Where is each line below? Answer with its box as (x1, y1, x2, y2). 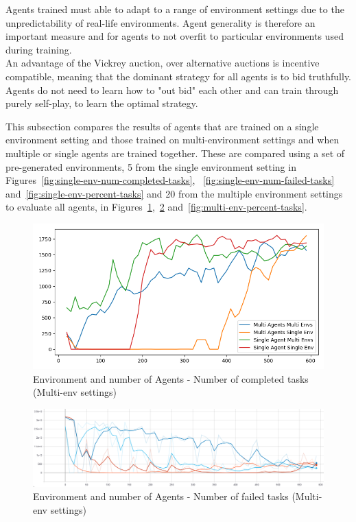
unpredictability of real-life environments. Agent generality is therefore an (5, 15, 316, 29)
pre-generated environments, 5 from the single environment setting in (5, 159, 296, 174)
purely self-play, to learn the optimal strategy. (5, 96, 198, 110)
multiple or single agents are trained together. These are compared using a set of (5, 145, 345, 160)
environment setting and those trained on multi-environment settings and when (5, 132, 340, 147)
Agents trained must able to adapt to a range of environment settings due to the (5, 2, 344, 16)
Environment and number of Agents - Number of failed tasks (33, 489, 289, 503)
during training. (5, 42, 72, 56)
